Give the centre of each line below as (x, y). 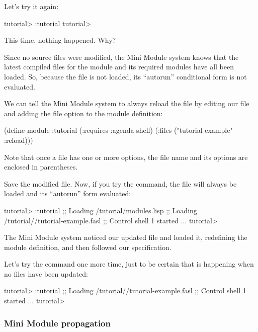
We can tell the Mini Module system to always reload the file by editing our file (127, 103)
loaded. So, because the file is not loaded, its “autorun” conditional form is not (125, 76)
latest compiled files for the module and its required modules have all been (119, 67)
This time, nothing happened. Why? (60, 40)
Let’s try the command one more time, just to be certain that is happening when (129, 264)
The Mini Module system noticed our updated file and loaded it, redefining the (126, 237)
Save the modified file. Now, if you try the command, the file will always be (120, 183)
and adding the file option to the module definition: (83, 113)
